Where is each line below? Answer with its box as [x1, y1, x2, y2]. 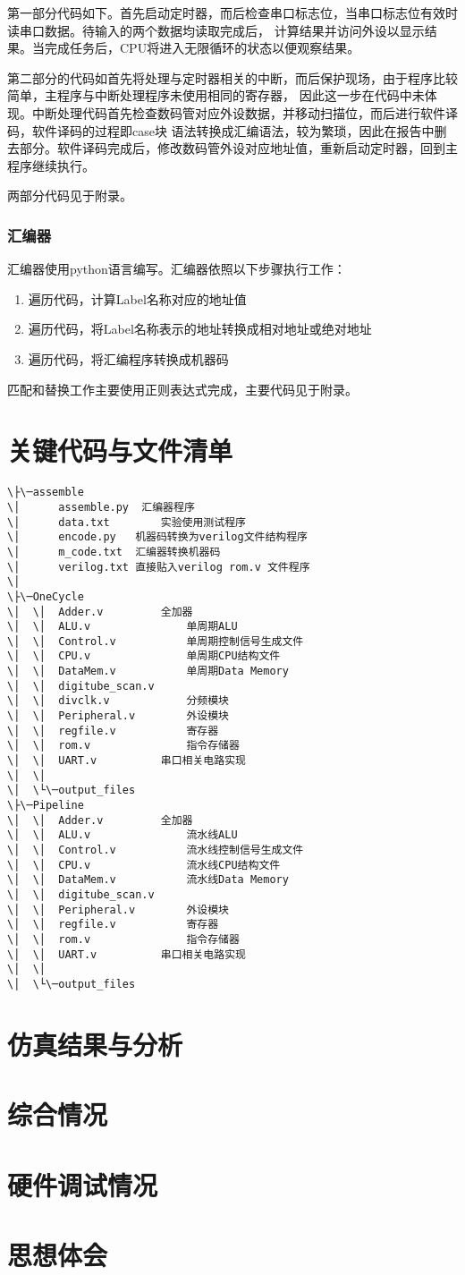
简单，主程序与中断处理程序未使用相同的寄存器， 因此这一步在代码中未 [7, 86, 425, 105]
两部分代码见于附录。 [7, 186, 132, 205]
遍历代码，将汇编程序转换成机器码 [28, 349, 229, 368]
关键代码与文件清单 [7, 432, 233, 469]
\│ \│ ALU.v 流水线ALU [7, 829, 238, 842]
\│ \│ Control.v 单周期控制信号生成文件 [7, 634, 304, 648]
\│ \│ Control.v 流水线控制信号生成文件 [7, 844, 304, 856]
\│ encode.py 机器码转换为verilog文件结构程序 [7, 531, 308, 544]
